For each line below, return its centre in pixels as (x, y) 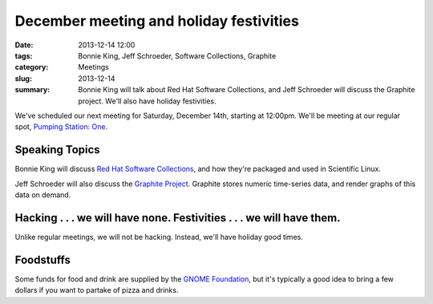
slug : (23, 78)
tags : (24, 55)
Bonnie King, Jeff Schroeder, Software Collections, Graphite (177, 55)
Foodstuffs (43, 259)
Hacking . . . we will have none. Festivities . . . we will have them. (178, 218)
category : (32, 67)
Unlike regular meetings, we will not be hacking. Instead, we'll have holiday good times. (159, 237)
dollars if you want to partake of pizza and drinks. (97, 290)
